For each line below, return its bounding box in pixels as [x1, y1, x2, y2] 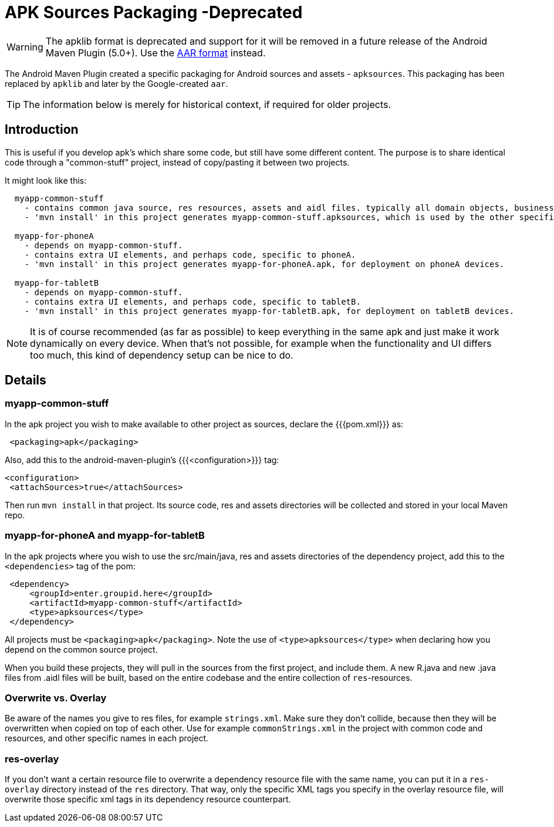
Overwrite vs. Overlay [5, 691, 107, 704]
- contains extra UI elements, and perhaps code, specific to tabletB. [24, 296, 361, 306]
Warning [6, 40, 43, 53]
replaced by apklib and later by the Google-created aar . [5, 78, 228, 89]
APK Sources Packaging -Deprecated [5, 2, 303, 22]
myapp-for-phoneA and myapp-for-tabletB [5, 529, 205, 542]
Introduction [5, 122, 79, 137]
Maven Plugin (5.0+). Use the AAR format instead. [45, 46, 266, 59]
